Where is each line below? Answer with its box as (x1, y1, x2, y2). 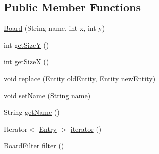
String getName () (4, 107, 60, 117)
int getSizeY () (4, 39, 49, 50)
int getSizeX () (4, 56, 49, 67)
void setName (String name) (4, 90, 91, 100)
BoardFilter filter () (4, 140, 64, 151)
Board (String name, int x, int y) (4, 23, 105, 33)
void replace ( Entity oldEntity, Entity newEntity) (4, 73, 156, 83)
